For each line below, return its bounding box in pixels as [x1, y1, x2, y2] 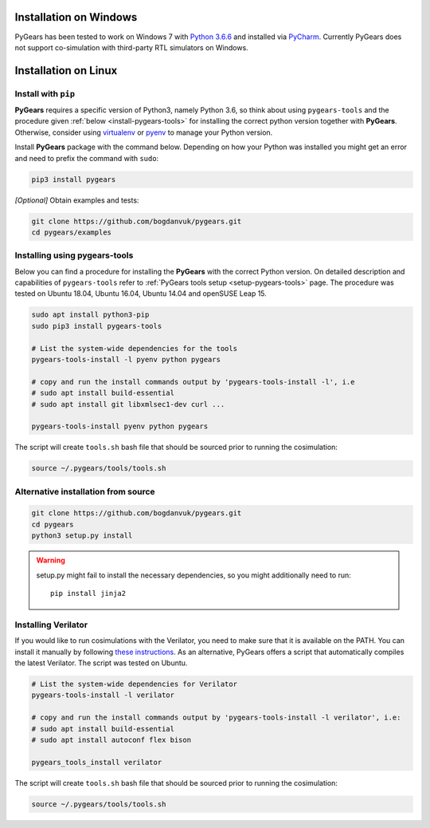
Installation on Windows [14, 10, 138, 24]
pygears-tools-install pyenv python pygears [31, 422, 209, 431]
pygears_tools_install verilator [31, 758, 162, 767]
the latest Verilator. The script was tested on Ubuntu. [14, 658, 188, 668]
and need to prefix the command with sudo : [14, 153, 159, 163]
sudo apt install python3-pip [31, 310, 150, 319]
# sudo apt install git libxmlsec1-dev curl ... [31, 400, 225, 408]
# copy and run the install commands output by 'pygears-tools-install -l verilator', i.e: [31, 713, 401, 722]
